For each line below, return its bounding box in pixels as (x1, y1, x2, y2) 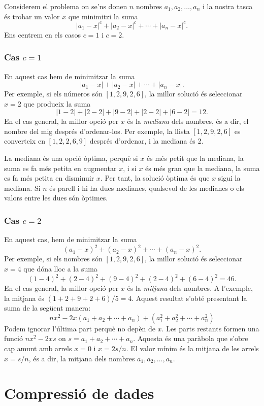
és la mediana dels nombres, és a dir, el (127, 116, 249, 126)
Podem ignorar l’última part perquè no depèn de (4, 323, 155, 333)
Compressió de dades (4, 383, 154, 403)
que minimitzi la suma (68, 11, 138, 21)
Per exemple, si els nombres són (4, 253, 103, 264)
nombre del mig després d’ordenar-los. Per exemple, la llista (4, 125, 190, 136)
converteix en (4, 136, 45, 146)
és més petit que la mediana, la (147, 153, 244, 163)
